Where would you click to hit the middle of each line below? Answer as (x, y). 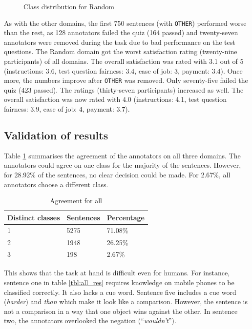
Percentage (126, 217)
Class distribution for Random (69, 6)
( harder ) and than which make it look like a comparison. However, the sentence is (126, 301)
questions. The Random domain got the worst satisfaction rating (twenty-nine (121, 51)
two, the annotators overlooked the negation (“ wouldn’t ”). (90, 320)
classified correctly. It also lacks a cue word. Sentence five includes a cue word (120, 292)
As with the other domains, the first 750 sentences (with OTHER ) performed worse (125, 23)
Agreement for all (76, 201)
